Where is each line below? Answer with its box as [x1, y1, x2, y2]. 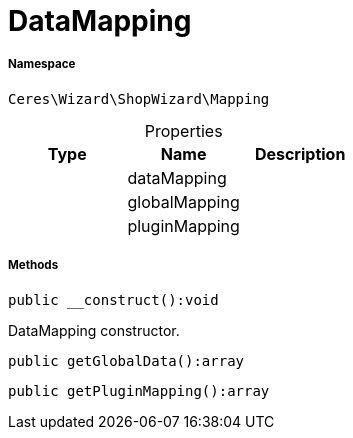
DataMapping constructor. [8, 321, 180, 339]
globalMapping [127, 191, 240, 212]
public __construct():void [8, 291, 219, 308]
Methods [8, 258, 59, 273]
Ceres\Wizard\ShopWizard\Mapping [8, 90, 270, 107]
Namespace [8, 57, 76, 72]
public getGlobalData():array [8, 352, 245, 369]
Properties [144, 120, 223, 141]
